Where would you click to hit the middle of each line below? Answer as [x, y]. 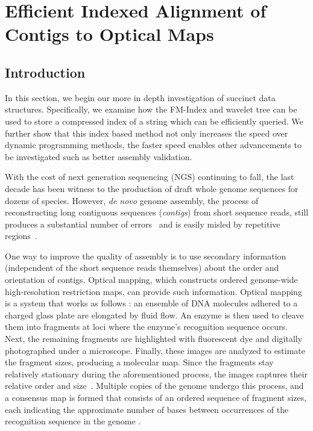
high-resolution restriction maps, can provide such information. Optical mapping [153, 291]
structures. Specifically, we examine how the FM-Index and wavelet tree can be [151, 109]
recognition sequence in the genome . [73, 421]
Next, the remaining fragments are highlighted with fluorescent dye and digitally [154, 339]
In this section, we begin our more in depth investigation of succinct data [140, 97]
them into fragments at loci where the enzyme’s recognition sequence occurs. [147, 327]
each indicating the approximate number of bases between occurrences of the [147, 409]
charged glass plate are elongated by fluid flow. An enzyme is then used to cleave [154, 315]
